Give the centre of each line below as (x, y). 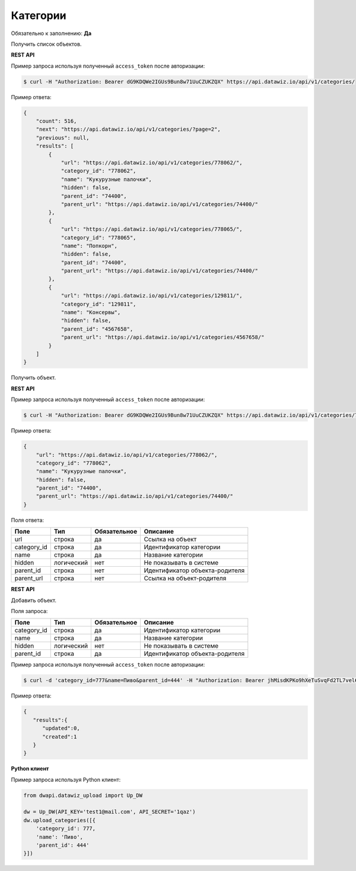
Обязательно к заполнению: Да (51, 33)
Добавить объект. (34, 600)
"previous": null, (63, 138)
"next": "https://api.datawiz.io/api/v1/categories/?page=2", (128, 130)
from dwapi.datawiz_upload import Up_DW (83, 795)
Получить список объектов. (46, 44)
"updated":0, (61, 728)
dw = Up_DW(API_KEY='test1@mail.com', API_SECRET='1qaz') (109, 812)
